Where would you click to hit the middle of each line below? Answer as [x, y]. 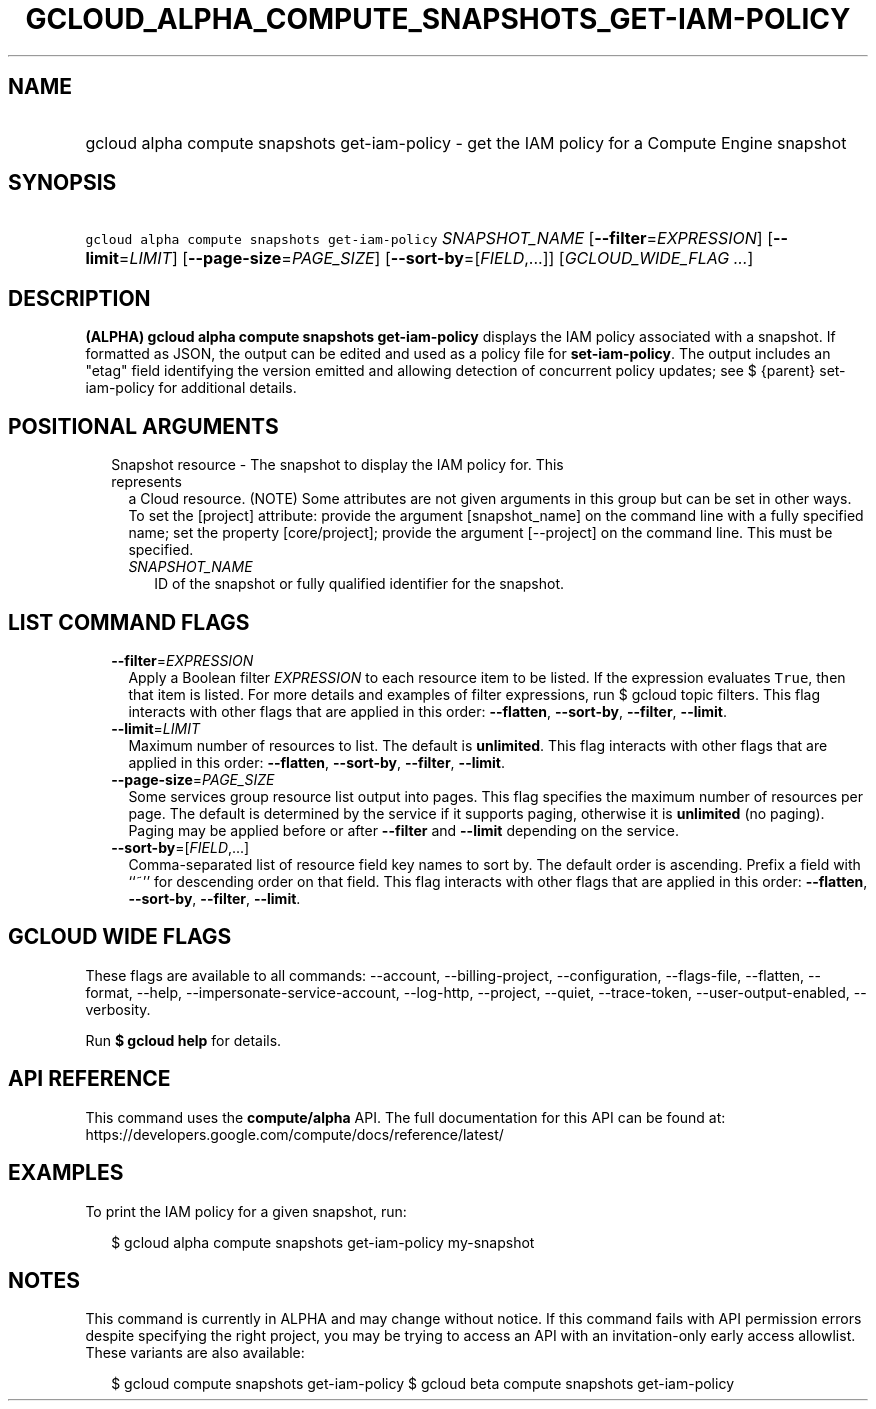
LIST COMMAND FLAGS [129, 622]
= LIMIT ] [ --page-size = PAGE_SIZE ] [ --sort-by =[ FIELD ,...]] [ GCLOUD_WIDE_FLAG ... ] [436, 258]
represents [146, 482]
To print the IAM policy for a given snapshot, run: [246, 1211]
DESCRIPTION [79, 298]
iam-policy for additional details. [191, 388]
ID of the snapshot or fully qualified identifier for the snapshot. [359, 584]
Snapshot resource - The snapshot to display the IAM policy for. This [337, 465]
